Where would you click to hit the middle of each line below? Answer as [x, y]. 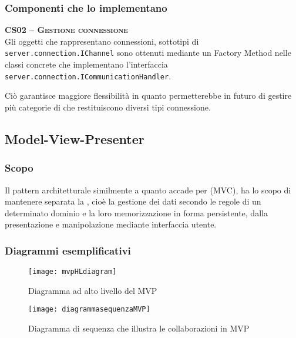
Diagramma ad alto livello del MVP [93, 290]
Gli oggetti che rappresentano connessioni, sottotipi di [102, 41]
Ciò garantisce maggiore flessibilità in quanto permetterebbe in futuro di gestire [148, 96]
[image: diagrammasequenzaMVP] [89, 309]
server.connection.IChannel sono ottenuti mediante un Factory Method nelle [148, 53]
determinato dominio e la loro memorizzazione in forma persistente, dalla [136, 212]
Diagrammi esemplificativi [68, 250]
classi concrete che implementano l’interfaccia [86, 64]
